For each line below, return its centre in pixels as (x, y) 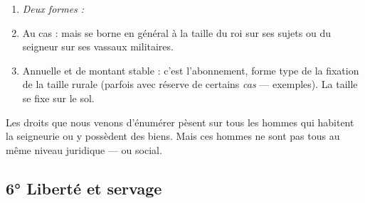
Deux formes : (53, 9)
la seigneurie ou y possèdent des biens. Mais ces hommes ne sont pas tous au (173, 136)
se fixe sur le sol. (58, 98)
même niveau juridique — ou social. (84, 149)
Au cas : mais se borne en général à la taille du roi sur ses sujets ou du (176, 32)
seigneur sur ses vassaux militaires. (98, 46)
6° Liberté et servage (84, 188)
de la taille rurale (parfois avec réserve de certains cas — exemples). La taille (190, 84)
